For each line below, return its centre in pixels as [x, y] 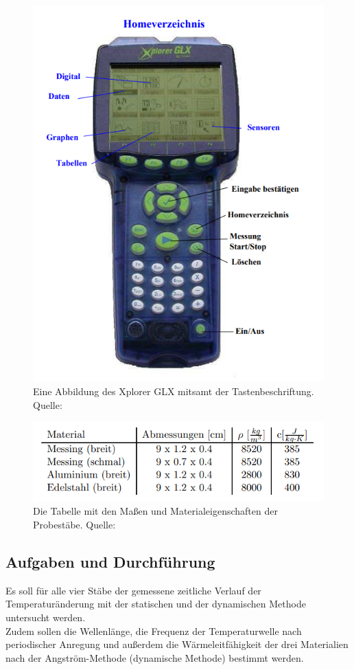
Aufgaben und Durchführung [110, 561]
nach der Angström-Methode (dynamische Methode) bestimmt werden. [155, 657]
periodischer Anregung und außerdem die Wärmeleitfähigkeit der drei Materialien [177, 644]
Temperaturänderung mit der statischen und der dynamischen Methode [156, 604]
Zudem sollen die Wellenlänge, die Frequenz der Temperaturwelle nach [154, 630]
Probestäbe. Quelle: [74, 525]
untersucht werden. [46, 617]
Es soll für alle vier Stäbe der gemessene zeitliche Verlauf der [133, 590]
